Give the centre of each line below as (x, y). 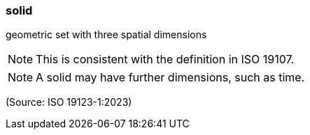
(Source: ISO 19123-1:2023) (69, 102)
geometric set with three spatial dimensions (106, 35)
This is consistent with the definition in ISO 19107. (165, 59)
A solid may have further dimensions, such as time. (170, 78)
